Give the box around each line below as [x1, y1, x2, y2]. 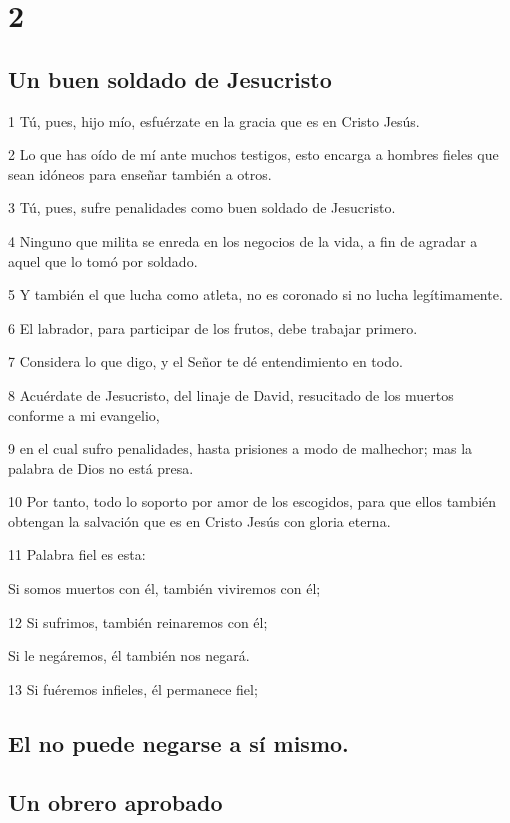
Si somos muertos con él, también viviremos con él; [8, 578, 321, 599]
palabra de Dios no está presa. [8, 457, 194, 478]
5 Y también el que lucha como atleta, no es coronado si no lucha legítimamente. [8, 284, 503, 305]
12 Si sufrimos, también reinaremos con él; [8, 611, 268, 632]
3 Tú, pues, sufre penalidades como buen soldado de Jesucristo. [8, 197, 396, 218]
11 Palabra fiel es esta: [8, 544, 146, 565]
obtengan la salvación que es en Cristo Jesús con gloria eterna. [8, 510, 391, 531]
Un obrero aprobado [8, 786, 223, 817]
